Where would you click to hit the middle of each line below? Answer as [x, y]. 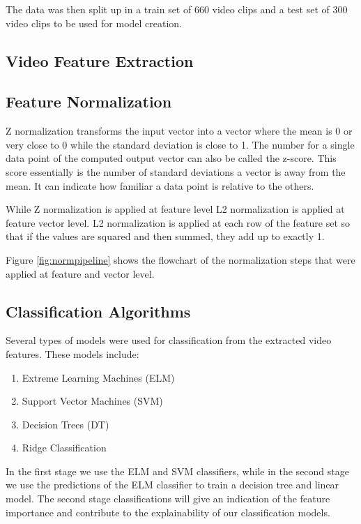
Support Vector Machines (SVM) [92, 401]
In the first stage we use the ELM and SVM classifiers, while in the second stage [177, 471]
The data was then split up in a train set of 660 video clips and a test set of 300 [177, 9]
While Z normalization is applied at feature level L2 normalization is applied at [175, 209]
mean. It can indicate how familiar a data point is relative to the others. [160, 185]
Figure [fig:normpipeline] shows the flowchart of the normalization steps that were [180, 259]
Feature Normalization [89, 102]
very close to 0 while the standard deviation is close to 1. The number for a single [180, 144]
